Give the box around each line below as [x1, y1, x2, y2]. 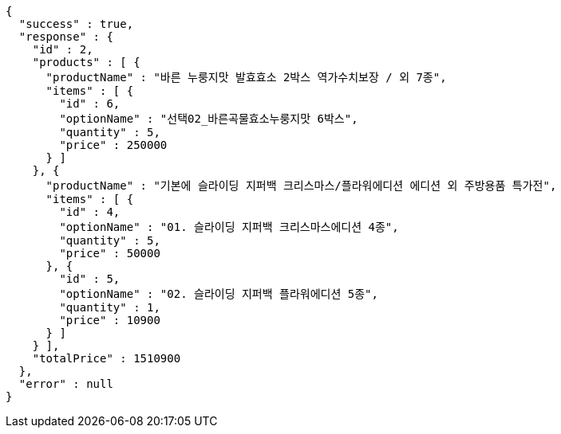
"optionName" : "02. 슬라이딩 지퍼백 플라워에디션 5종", [59, 287, 378, 300]
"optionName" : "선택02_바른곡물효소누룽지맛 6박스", [59, 112, 358, 125]
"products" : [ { [32, 56, 140, 68]
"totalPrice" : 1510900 [32, 352, 181, 365]
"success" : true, [18, 18, 134, 30]
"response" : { [18, 30, 113, 43]
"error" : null [18, 377, 113, 390]
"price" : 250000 [59, 139, 168, 151]
